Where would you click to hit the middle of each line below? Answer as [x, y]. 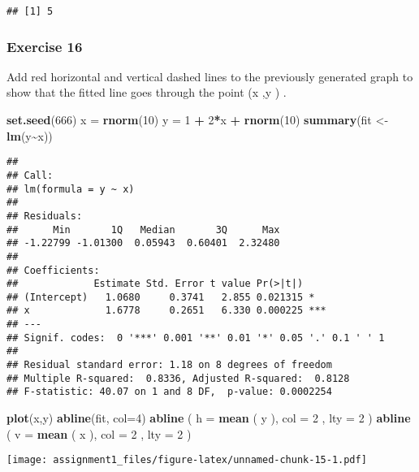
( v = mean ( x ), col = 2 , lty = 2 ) [99, 433]
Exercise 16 [45, 46]
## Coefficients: [53, 270]
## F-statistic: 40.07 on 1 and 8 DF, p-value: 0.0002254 [169, 392]
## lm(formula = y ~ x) [71, 189]
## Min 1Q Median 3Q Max [143, 230]
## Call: [30, 175]
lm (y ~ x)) [30, 135]
